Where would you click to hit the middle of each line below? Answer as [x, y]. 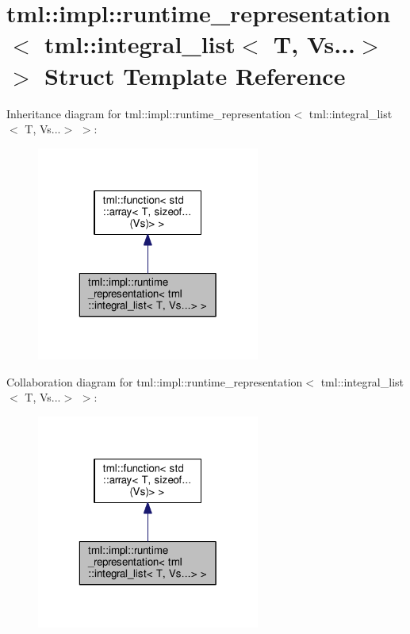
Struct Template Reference [195, 75]
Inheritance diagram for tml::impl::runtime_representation [149, 113]
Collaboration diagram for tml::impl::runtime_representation [155, 381]
